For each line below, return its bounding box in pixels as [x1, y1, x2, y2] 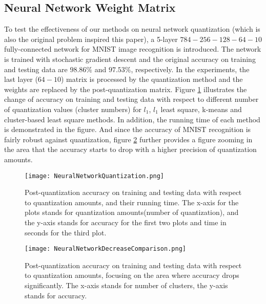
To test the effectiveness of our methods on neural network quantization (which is [4, 24, 260, 34]
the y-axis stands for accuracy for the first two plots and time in [25, 216, 227, 227]
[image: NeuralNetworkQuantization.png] [25, 172, 165, 180]
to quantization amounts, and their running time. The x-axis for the [25, 197, 239, 207]
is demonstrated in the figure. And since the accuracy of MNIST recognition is [4, 124, 251, 135]
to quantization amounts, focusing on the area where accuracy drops [25, 270, 239, 280]
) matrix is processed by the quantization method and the [60, 74, 243, 84]
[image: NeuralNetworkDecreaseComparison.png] [25, 245, 186, 253]
